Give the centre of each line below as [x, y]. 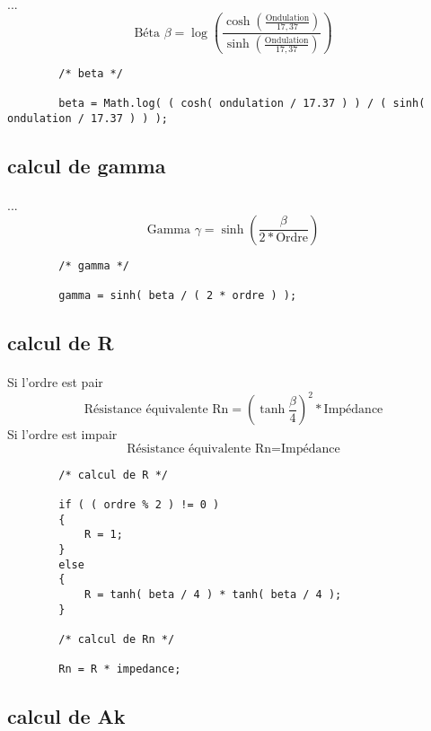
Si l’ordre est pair [55, 382]
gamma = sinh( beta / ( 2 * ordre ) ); [178, 296]
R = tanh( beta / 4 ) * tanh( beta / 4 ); [213, 594]
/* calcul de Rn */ [117, 639]
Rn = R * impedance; [120, 669]
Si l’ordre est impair [62, 434]
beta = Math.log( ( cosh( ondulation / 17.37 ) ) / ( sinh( [242, 104]
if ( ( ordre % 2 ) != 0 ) [139, 505]
